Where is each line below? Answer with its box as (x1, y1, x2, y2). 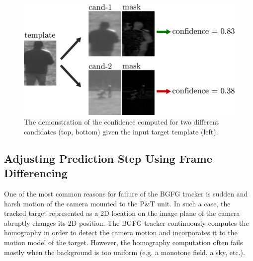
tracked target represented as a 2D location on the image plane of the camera (4, 208, 240, 218)
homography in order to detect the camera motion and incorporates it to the (4, 227, 238, 238)
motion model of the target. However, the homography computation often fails (4, 237, 243, 247)
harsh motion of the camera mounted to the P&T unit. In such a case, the (4, 198, 231, 208)
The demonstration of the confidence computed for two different (24, 117, 219, 127)
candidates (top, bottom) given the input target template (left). (24, 126, 218, 136)
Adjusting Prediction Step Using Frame (4, 150, 212, 166)
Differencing (4, 165, 68, 181)
